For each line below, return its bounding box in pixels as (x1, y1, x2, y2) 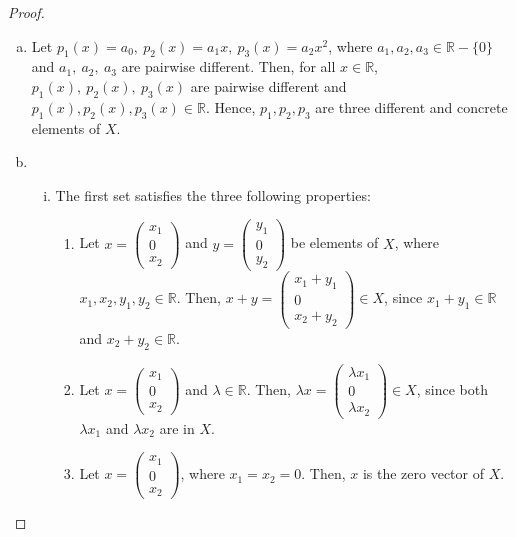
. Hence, (205, 96, 256, 117)
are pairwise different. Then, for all (121, 56, 336, 77)
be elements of (290, 232, 379, 253)
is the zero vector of (362, 463, 484, 484)
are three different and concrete (315, 96, 508, 117)
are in (159, 417, 195, 438)
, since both (416, 378, 488, 399)
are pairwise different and (190, 75, 347, 96)
